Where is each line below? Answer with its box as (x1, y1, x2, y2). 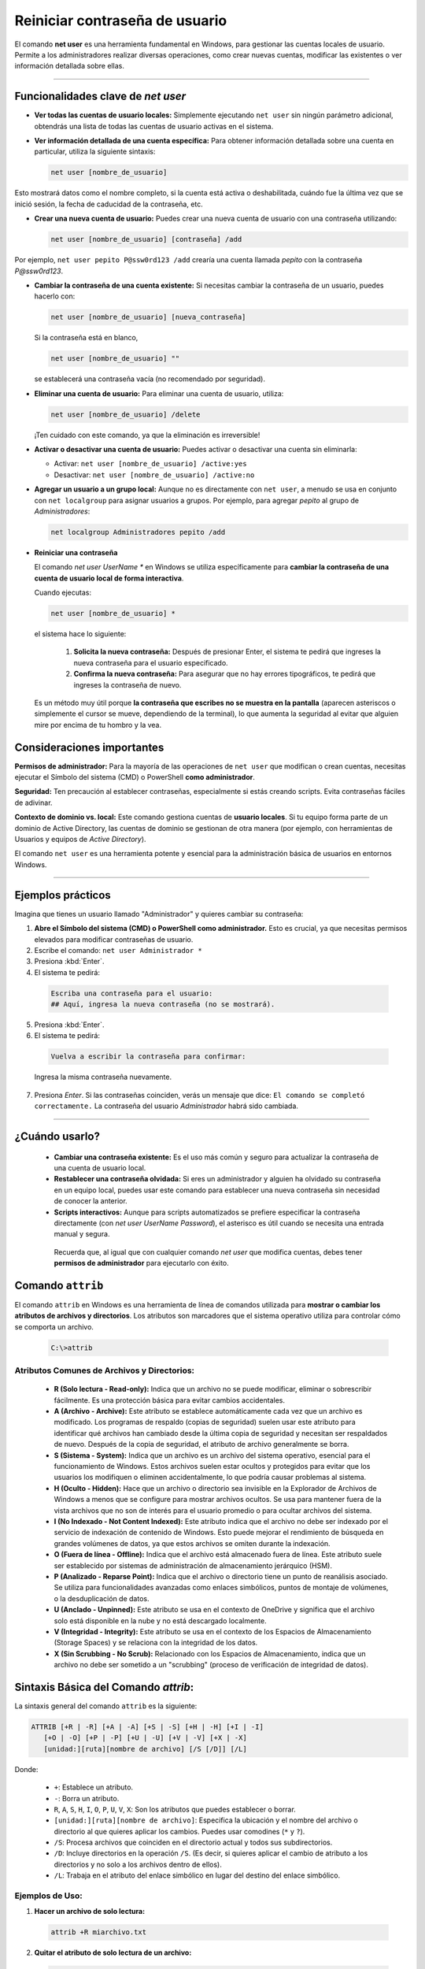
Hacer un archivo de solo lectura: (34, 1907, 146, 1916)
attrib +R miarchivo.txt (50, 1928, 147, 1937)
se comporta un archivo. (14, 1322, 94, 1331)
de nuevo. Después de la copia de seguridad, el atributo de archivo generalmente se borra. (54, 1440, 349, 1449)
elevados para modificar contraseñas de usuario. (34, 934, 194, 944)
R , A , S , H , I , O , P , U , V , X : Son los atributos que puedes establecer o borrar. (54, 1804, 297, 1814)
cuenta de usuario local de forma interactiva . (34, 573, 184, 583)
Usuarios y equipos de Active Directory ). (14, 835, 146, 844)
